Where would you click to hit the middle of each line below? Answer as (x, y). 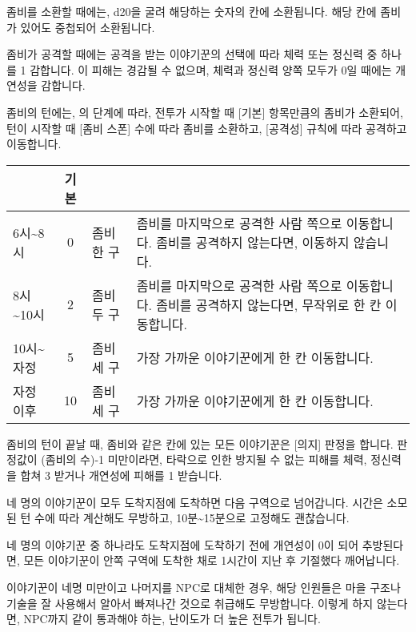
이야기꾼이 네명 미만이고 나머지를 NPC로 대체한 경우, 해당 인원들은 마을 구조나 (204, 587)
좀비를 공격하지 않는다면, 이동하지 (253, 242)
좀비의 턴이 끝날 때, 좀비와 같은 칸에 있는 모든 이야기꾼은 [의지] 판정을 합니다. (200, 443)
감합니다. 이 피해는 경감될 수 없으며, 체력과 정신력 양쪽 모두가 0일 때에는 (211, 69)
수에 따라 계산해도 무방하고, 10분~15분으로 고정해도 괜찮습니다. (192, 518)
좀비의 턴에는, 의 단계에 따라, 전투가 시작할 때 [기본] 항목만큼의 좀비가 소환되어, (205, 112)
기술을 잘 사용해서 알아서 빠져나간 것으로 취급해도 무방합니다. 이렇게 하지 (190, 603)
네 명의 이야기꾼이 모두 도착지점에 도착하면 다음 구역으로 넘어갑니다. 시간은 (195, 502)
